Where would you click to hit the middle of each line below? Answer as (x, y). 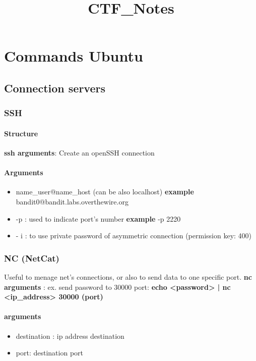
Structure (21, 133)
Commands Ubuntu (74, 56)
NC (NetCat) (32, 258)
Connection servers (55, 88)
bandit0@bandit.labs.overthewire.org (72, 201)
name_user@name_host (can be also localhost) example (105, 192)
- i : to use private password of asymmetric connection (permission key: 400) (134, 236)
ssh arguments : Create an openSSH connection (79, 152)
